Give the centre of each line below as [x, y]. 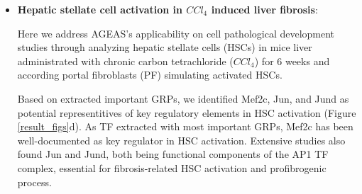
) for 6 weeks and [292, 61]
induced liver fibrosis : [264, 9]
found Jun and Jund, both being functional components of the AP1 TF [173, 154]
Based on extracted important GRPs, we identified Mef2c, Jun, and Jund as [183, 98]
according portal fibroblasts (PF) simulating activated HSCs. [150, 75]
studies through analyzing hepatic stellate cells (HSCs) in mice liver [165, 47]
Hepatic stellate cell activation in [100, 9]
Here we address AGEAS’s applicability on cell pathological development [176, 33]
